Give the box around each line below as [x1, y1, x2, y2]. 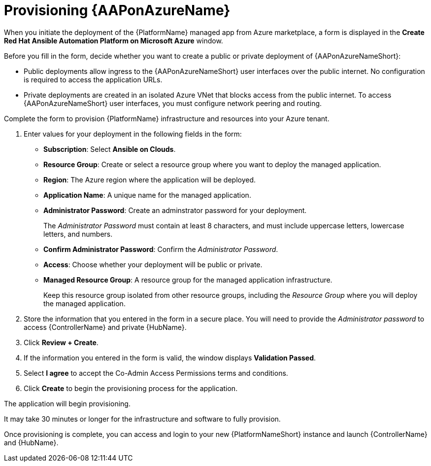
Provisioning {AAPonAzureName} [4, 2, 231, 19]
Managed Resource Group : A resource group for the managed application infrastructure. [43, 275, 332, 284]
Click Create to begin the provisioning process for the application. [24, 384, 238, 393]
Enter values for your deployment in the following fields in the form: [24, 129, 242, 138]
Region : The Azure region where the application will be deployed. [43, 175, 256, 184]
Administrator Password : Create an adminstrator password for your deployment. [43, 206, 307, 215]
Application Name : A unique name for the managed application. [43, 190, 251, 199]
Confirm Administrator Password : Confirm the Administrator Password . [43, 245, 278, 253]
